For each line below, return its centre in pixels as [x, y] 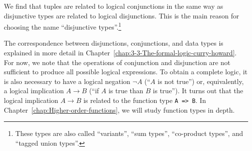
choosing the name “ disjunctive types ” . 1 [63, 26]
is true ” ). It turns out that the [198, 91]
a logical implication [34, 91]
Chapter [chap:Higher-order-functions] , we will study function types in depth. [119, 109]
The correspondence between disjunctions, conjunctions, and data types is [114, 43]
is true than [126, 91]
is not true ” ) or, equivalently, [201, 81]
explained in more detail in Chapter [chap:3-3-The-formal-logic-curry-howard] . [120, 53]
